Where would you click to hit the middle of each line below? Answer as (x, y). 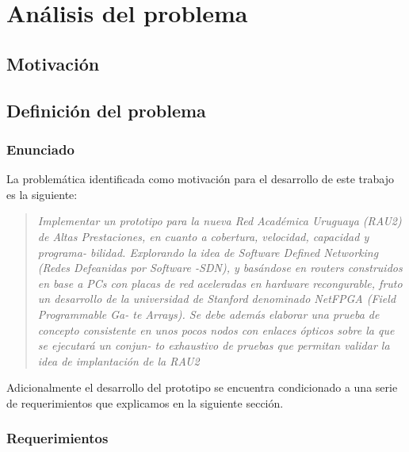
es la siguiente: (42, 194)
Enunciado (40, 149)
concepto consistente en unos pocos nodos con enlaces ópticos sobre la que (216, 329)
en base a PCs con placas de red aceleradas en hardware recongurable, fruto (220, 283)
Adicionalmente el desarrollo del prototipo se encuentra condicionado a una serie (202, 387)
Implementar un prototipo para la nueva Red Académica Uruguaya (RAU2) (220, 221)
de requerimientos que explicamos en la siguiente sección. (145, 402)
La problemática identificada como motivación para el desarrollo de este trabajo (200, 179)
